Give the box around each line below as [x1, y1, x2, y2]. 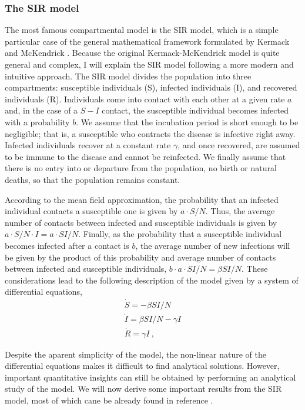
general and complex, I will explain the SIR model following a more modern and [5, 58, 294, 70]
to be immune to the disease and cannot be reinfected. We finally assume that [5, 150, 286, 162]
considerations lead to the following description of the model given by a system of [5, 274, 299, 286]
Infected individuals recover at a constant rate [5, 139, 171, 151]
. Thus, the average [205, 205, 275, 217]
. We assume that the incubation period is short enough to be [76, 115, 299, 128]
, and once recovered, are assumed [177, 139, 300, 151]
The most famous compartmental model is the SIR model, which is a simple [5, 24, 279, 36]
